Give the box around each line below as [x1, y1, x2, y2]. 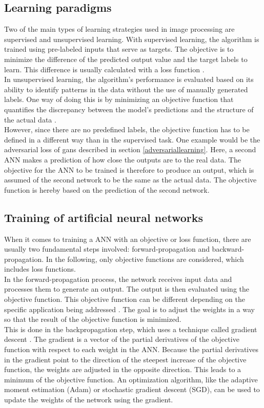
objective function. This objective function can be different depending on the [4, 294, 245, 304]
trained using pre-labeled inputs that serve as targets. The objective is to [4, 44, 234, 54]
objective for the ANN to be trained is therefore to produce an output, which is [4, 164, 254, 175]
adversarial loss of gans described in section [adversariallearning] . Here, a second [4, 144, 256, 155]
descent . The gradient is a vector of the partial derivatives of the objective [4, 334, 239, 344]
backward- [212, 243, 245, 254]
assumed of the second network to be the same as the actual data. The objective [4, 174, 257, 185]
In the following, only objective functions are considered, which [46, 253, 244, 264]
